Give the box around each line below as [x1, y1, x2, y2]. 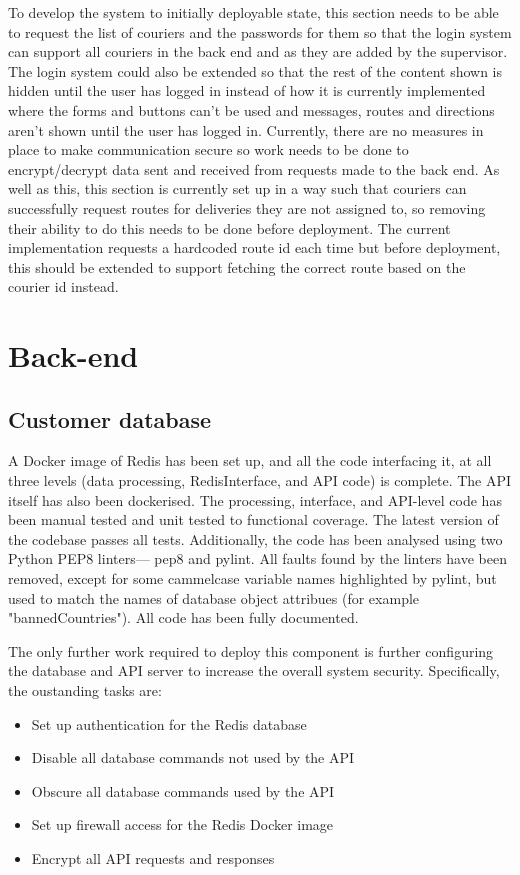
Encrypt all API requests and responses [31, 847, 275, 868]
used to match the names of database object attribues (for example [8, 587, 420, 608]
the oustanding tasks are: [8, 680, 162, 701]
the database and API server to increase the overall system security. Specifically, [8, 660, 500, 681]
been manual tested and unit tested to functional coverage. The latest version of [8, 509, 499, 530]
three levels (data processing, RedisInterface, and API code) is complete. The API [8, 470, 512, 491]
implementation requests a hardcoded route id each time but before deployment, [8, 237, 501, 258]
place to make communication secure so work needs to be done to [8, 139, 409, 160]
